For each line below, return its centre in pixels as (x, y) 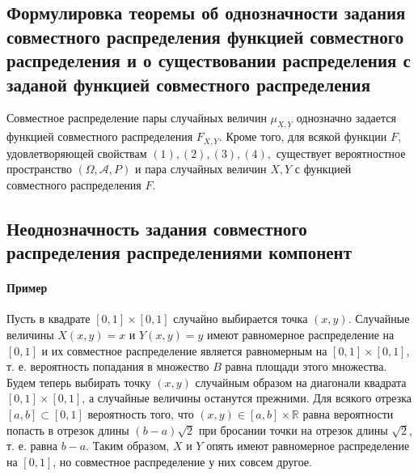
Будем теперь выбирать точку (79, 382)
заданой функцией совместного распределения (189, 84)
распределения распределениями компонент (179, 252)
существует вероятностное (341, 153)
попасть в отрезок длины (68, 429)
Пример (27, 288)
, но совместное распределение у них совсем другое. (182, 461)
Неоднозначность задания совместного (157, 228)
